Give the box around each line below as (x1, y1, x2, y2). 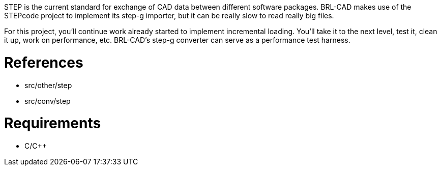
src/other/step (24, 80, 72, 90)
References (4, 53, 83, 71)
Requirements (4, 115, 101, 132)
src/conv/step (24, 96, 71, 105)
